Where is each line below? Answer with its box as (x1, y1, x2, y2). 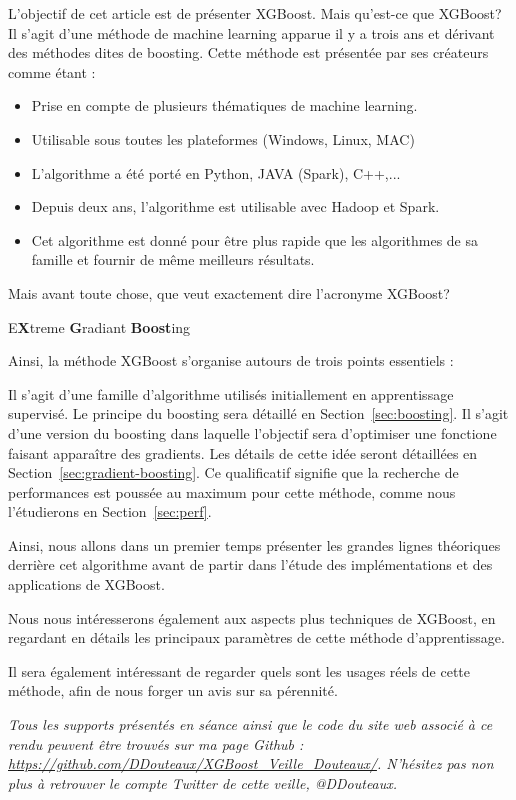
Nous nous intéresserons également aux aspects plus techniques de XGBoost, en (8, 607, 496, 628)
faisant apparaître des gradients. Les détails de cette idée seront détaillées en (8, 442, 478, 463)
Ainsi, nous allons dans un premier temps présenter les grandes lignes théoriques (8, 534, 501, 555)
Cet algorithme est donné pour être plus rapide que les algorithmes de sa (31, 229, 479, 250)
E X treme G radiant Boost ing (8, 316, 191, 337)
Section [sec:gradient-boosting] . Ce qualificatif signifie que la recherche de (8, 462, 459, 483)
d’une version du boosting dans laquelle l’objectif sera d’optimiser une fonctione (8, 422, 497, 443)
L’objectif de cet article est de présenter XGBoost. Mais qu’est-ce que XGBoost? (8, 3, 502, 23)
